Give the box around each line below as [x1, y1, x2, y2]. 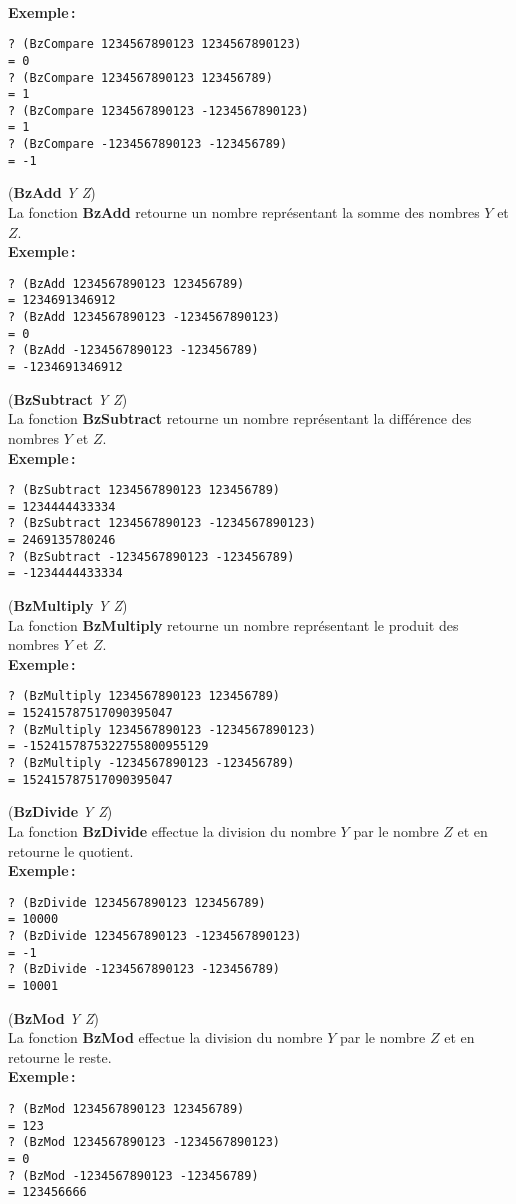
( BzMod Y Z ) [8, 1007, 99, 1028]
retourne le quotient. [8, 840, 134, 861]
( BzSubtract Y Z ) [8, 388, 128, 409]
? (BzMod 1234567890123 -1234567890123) [8, 1135, 281, 1150]
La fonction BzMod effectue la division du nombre [8, 1027, 323, 1048]
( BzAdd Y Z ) [8, 182, 96, 203]
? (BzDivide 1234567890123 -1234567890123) [8, 929, 302, 944]
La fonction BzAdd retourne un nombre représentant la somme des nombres [8, 202, 480, 223]
